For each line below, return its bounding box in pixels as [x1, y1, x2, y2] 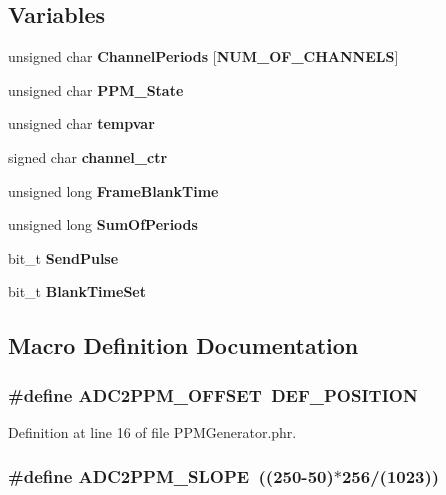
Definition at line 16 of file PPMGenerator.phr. [8, 421, 297, 442]
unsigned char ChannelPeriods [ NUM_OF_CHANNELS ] [8, 46, 399, 67]
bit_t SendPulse [8, 247, 119, 268]
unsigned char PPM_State [8, 79, 184, 100]
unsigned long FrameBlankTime [8, 180, 219, 201]
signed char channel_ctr [8, 146, 168, 167]
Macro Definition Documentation [8, 330, 359, 361]
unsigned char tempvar [8, 113, 155, 134]
